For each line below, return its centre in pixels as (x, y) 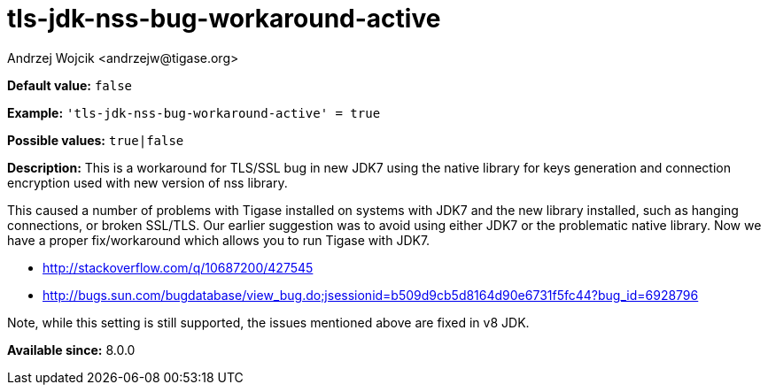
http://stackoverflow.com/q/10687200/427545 (178, 267)
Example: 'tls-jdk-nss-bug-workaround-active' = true (194, 112)
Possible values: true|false (96, 140)
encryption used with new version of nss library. (147, 182)
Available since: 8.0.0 (71, 350)
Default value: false (70, 85)
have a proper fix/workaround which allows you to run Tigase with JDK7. (219, 240)
